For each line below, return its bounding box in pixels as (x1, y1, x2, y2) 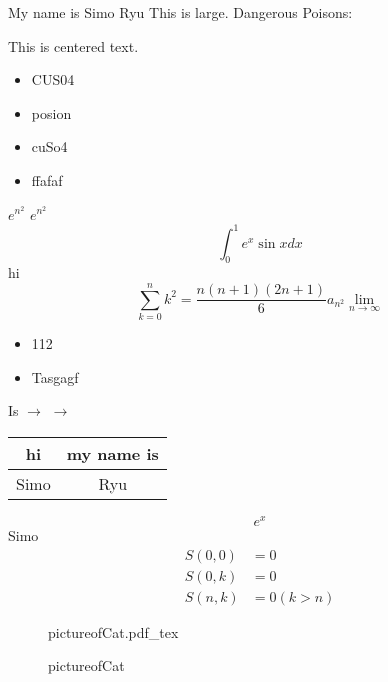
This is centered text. (8, 35, 139, 56)
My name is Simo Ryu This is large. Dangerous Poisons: (8, 2, 353, 22)
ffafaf (31, 169, 63, 190)
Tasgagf (31, 366, 79, 387)
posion (31, 102, 72, 123)
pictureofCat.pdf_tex (48, 621, 179, 642)
